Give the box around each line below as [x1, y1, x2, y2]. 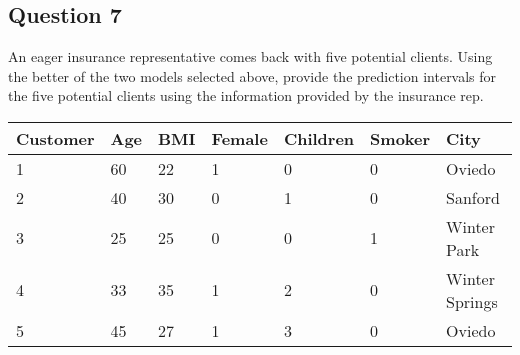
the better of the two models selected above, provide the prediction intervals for [8, 65, 497, 86]
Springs [446, 289, 498, 313]
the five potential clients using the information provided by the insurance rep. [8, 85, 484, 106]
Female [211, 126, 268, 150]
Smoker [370, 126, 431, 150]
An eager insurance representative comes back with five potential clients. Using [8, 46, 493, 67]
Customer [16, 126, 95, 150]
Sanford [446, 185, 500, 209]
